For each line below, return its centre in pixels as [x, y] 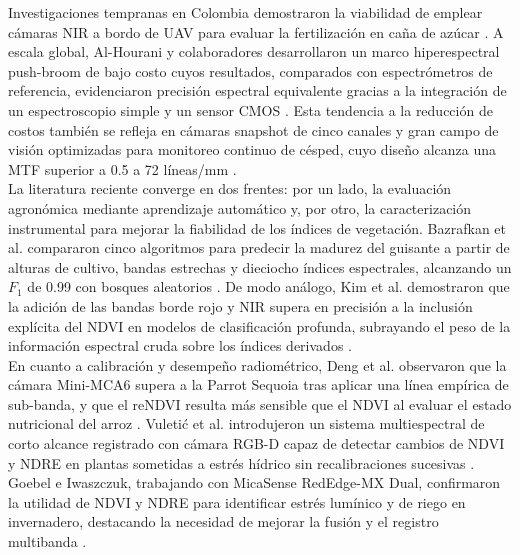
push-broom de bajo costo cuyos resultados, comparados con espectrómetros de [250, 70]
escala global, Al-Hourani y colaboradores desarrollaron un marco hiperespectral [254, 51]
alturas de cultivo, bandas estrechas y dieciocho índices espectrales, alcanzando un [260, 266]
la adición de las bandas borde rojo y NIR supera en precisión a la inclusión [240, 305]
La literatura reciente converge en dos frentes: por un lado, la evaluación [230, 188]
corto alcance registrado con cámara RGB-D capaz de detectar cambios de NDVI [256, 443]
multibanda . [47, 541]
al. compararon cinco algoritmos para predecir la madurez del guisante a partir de [259, 247]
